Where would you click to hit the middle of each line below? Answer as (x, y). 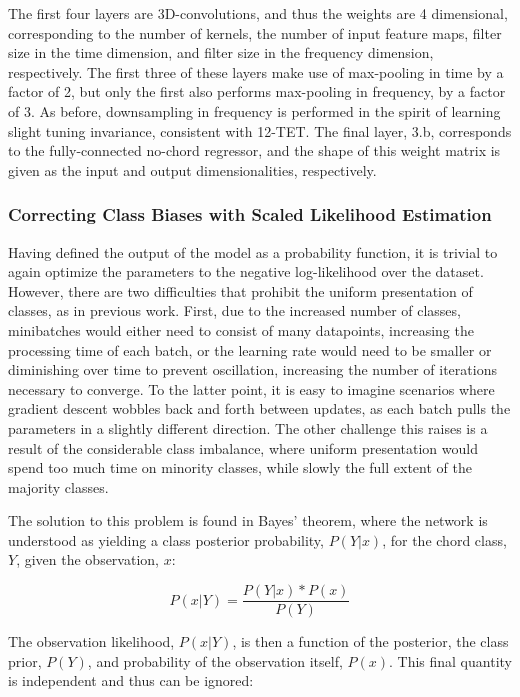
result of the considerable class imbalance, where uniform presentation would (243, 447)
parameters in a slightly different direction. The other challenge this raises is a (248, 427)
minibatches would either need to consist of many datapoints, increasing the (241, 329)
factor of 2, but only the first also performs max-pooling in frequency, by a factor (257, 91)
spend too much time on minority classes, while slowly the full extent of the (240, 467)
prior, (25, 660)
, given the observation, (87, 559)
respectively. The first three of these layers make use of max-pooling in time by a (256, 71)
